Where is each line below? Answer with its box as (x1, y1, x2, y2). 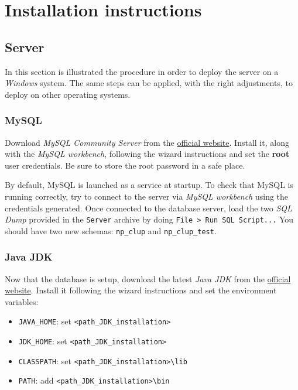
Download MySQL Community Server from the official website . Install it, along (5, 136, 289, 148)
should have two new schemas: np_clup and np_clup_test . (5, 224, 217, 237)
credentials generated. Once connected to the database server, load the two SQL (5, 201, 292, 214)
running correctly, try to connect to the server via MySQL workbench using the (5, 190, 289, 202)
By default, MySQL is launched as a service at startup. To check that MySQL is (5, 179, 293, 191)
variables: (5, 295, 39, 307)
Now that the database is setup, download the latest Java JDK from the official (5, 272, 291, 285)
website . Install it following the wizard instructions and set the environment (5, 284, 277, 296)
